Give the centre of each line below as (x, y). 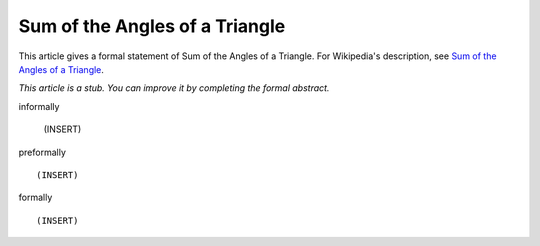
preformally (42, 152)
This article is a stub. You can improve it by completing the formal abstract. (174, 88)
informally (39, 106)
